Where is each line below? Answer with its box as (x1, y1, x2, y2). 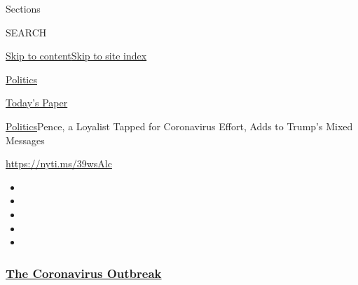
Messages (6, 132, 45, 147)
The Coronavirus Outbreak (6, 264, 162, 281)
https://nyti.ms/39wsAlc (6, 156, 112, 171)
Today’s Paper (6, 95, 68, 110)
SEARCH (6, 25, 47, 39)
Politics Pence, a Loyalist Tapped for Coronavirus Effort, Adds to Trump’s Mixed (6, 118, 353, 133)
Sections (6, 1, 41, 15)
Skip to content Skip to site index (6, 48, 147, 63)
